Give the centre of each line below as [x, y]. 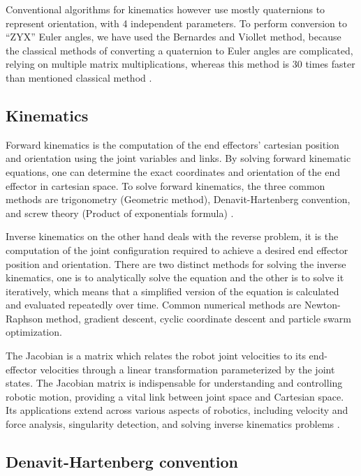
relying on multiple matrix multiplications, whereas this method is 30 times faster [180, 64]
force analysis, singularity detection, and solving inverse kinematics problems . [173, 424]
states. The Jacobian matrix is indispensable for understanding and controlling [174, 383]
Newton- [322, 305]
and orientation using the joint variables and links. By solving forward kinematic [178, 158]
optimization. [34, 332]
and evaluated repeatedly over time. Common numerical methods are [154, 305]
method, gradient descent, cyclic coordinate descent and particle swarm [198, 318]
